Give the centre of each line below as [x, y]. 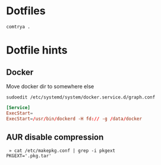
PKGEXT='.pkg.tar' [29, 156]
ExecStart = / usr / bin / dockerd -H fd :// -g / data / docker [74, 119]
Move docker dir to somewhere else [50, 86]
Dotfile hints [37, 50]
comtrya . [18, 27]
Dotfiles [26, 11]
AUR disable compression [55, 137]
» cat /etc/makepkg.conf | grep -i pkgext [62, 151]
